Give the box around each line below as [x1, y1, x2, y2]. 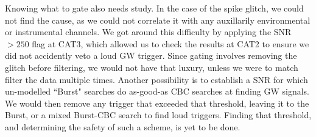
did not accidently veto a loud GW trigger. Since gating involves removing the [5, 49, 297, 62]
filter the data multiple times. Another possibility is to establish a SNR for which [5, 73, 308, 85]
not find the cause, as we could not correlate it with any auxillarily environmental [5, 13, 311, 26]
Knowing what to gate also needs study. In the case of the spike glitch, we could [5, 2, 304, 14]
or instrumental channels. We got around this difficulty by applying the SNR [5, 25, 292, 38]
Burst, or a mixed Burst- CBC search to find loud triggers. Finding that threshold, [5, 109, 312, 121]
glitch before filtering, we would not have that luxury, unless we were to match [5, 61, 298, 73]
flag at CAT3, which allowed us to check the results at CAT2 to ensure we [32, 37, 309, 50]
